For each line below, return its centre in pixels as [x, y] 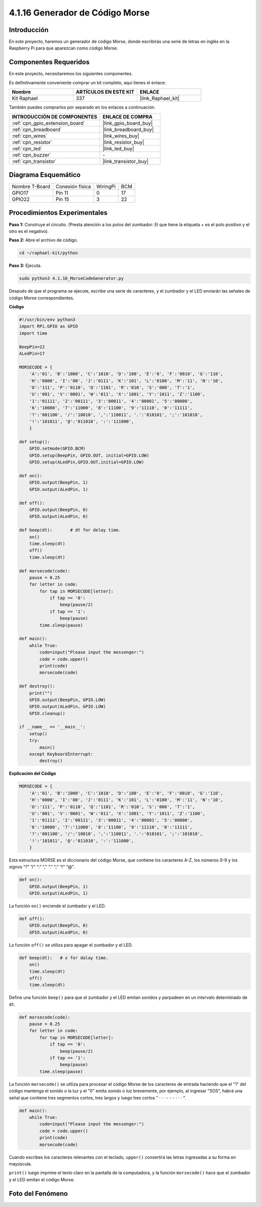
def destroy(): [37, 686]
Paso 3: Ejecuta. [25, 266]
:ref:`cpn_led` [27, 148]
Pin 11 [62, 193]
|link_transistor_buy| [125, 161]
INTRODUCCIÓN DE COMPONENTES [55, 116]
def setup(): [35, 442]
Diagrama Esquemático [45, 175]
